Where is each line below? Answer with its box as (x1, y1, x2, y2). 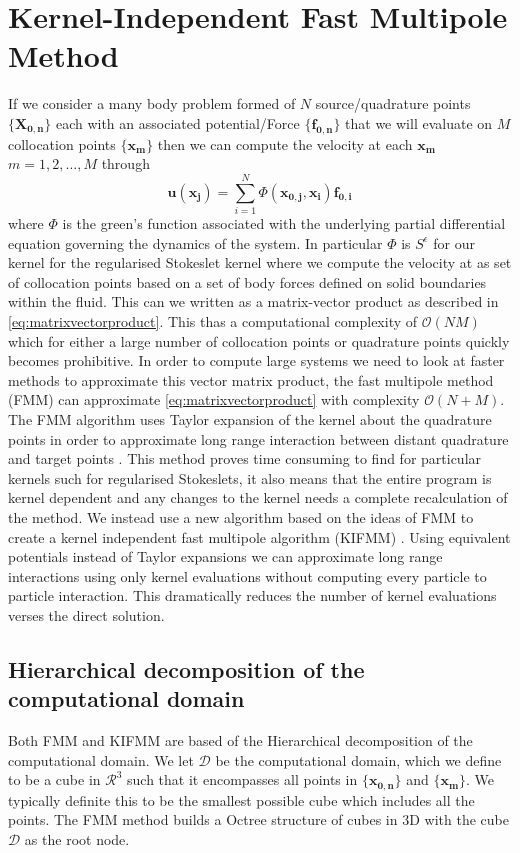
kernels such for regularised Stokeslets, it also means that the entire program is (8, 467, 492, 488)
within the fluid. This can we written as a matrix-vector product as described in (8, 291, 499, 312)
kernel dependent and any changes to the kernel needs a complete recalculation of (8, 487, 508, 508)
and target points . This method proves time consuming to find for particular (8, 448, 482, 469)
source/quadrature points (315, 93, 471, 114)
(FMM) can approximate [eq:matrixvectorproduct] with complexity (8, 389, 420, 410)
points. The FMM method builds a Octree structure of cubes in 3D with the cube (8, 809, 509, 830)
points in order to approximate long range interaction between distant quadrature (8, 428, 509, 449)
